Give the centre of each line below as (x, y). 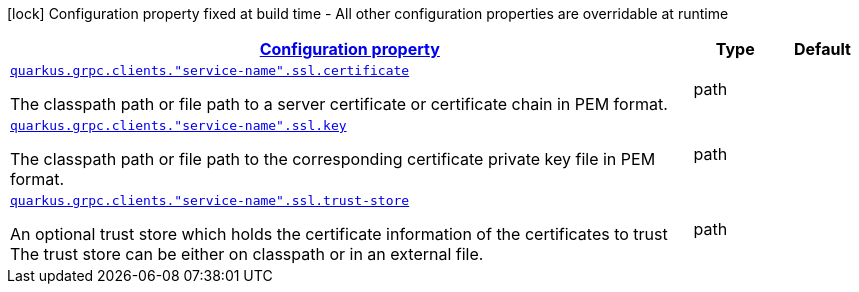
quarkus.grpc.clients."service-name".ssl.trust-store (210, 200)
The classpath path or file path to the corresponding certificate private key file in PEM (333, 159)
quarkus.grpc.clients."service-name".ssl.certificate (210, 70)
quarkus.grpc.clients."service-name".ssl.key (178, 125)
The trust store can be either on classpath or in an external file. (247, 254)
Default (822, 49)
